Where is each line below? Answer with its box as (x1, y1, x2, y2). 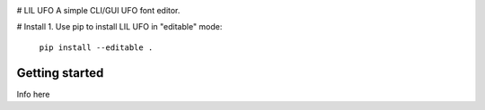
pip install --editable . (39, 42, 154, 53)
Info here (16, 89, 50, 99)
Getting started (16, 65, 104, 80)
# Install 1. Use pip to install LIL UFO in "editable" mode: (16, 21, 223, 32)
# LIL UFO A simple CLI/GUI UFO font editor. (16, 5, 181, 15)
